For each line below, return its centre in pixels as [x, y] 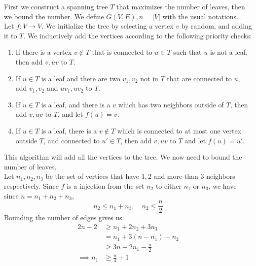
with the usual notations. [200, 16]
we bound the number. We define [54, 16]
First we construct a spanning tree [56, 6]
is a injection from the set [106, 185]
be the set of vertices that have [92, 176]
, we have [222, 185]
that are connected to [199, 78]
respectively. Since [31, 185]
